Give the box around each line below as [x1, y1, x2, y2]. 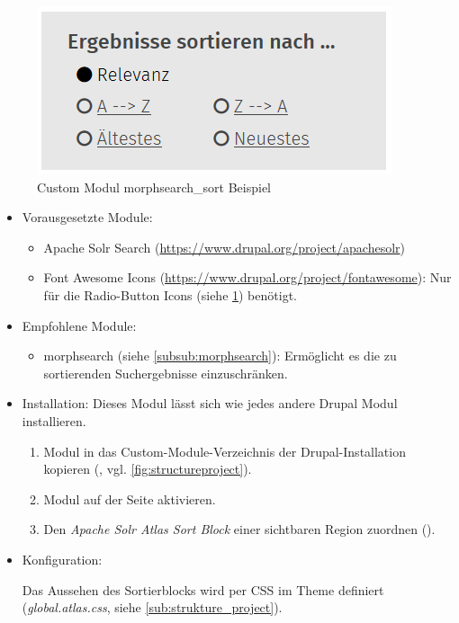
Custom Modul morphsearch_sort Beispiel [37, 177, 272, 196]
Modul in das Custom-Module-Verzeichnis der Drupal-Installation [43, 441, 406, 460]
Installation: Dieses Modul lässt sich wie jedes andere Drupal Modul [22, 394, 398, 413]
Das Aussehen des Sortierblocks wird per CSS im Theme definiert [22, 580, 384, 599]
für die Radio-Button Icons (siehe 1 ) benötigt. [43, 285, 297, 304]
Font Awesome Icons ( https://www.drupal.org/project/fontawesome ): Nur [43, 268, 452, 287]
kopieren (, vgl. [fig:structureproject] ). [43, 459, 252, 478]
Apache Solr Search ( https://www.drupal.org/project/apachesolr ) [43, 237, 405, 256]
